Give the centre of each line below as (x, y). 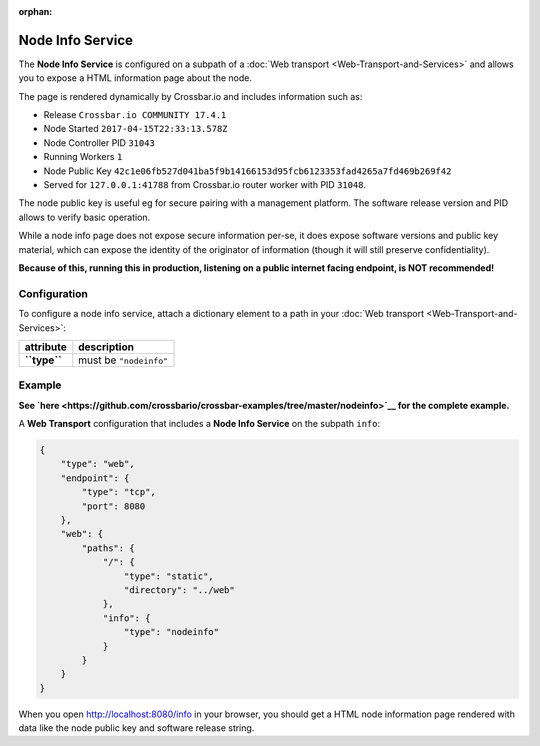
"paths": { (108, 548)
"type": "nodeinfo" (171, 632)
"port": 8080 (113, 506)
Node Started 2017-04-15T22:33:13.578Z (136, 129)
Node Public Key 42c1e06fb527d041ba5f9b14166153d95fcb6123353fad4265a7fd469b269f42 (247, 171)
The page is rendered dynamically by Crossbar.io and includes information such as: (190, 96)
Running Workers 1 (83, 157)
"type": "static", (168, 576)
